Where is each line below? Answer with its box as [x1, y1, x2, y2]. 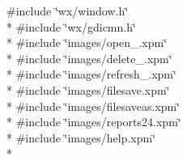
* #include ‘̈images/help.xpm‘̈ [6, 129, 156, 146]
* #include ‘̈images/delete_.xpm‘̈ [6, 49, 172, 66]
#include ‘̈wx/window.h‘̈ [6, 2, 129, 19]
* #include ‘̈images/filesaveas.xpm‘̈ [6, 97, 181, 114]
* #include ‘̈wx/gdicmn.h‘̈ [6, 18, 136, 35]
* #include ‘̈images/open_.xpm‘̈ [6, 34, 168, 51]
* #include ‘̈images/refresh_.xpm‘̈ [6, 66, 176, 83]
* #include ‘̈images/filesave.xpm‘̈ [6, 81, 170, 98]
